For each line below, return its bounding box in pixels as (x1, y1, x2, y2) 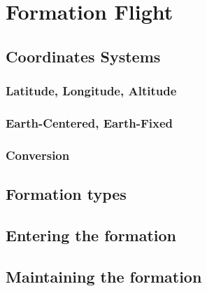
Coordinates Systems (6, 45, 161, 67)
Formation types (6, 183, 127, 205)
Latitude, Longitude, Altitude (6, 82, 177, 100)
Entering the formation (6, 224, 177, 245)
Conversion (6, 146, 70, 163)
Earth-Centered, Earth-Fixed (6, 114, 173, 131)
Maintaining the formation (6, 265, 202, 287)
